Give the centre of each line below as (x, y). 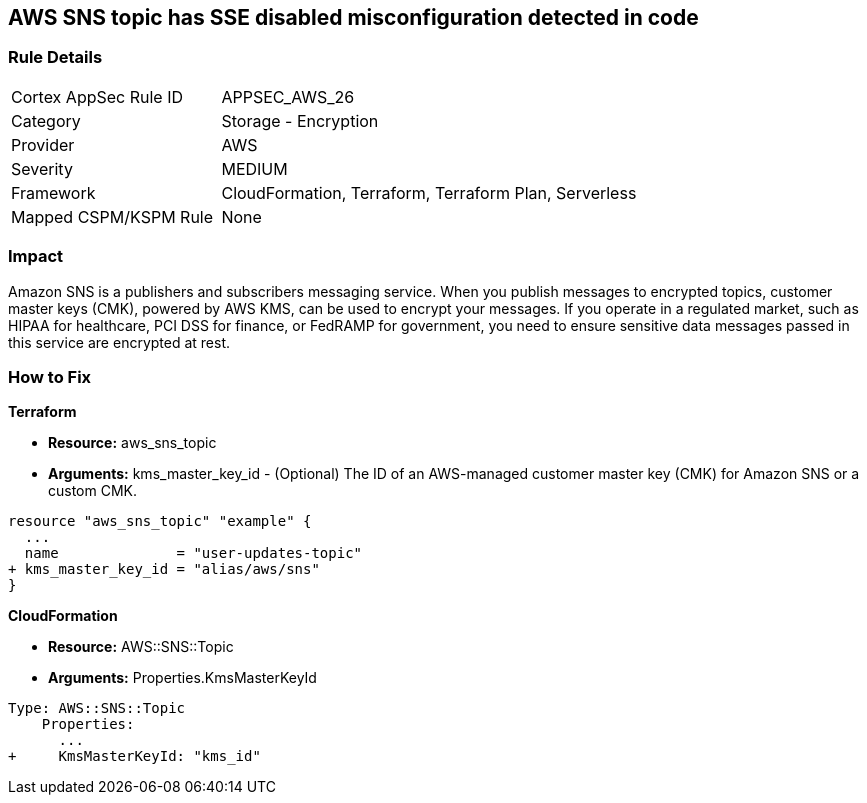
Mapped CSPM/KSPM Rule (112, 216)
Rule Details (55, 57)
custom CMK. (93, 491)
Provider (43, 144)
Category (46, 120)
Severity (42, 168)
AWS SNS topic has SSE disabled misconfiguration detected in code (353, 17)
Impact (36, 256)
